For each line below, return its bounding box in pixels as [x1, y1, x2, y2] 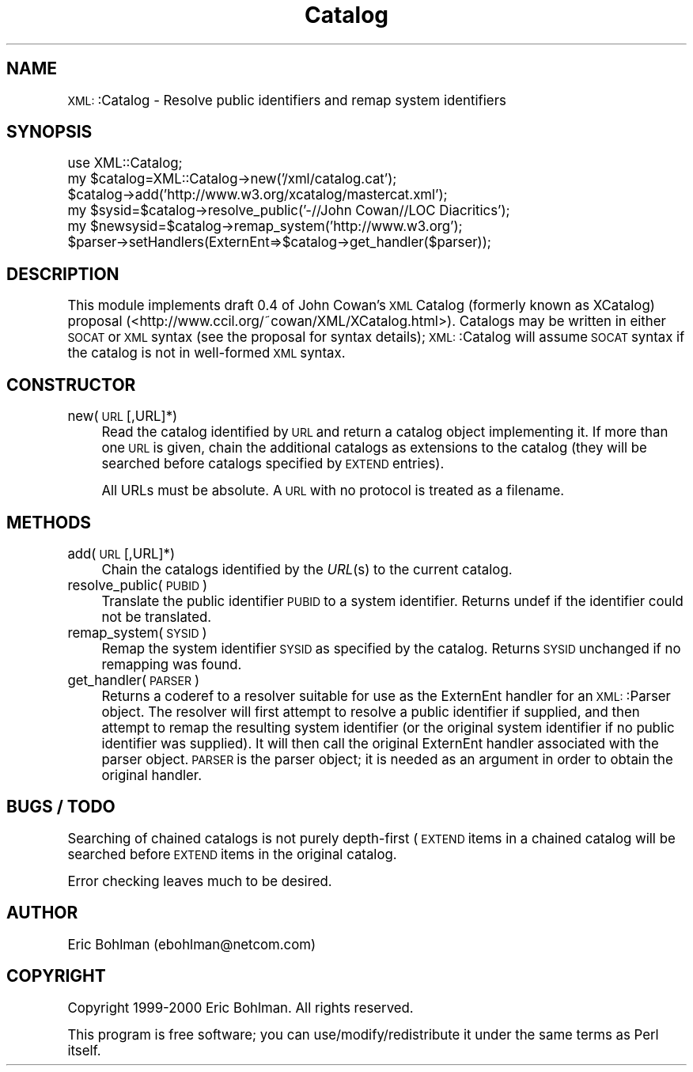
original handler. [101, 767, 202, 783]
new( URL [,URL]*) [67, 408, 178, 425]
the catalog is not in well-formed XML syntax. [67, 345, 346, 362]
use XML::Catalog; [67, 155, 183, 172]
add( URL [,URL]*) [67, 545, 176, 562]
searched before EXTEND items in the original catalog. [67, 846, 397, 862]
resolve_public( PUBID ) [67, 577, 208, 593]
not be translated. [101, 608, 212, 625]
